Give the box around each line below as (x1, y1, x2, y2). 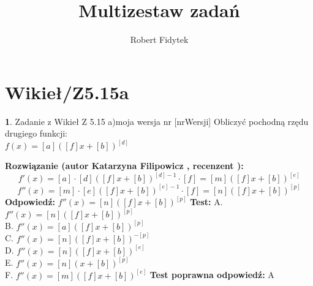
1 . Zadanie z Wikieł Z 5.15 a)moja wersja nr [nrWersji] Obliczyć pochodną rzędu (5, 115, 309, 127)
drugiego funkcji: (5, 127, 67, 140)
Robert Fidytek (130, 33, 189, 46)
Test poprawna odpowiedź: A (149, 268, 274, 281)
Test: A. (190, 195, 223, 208)
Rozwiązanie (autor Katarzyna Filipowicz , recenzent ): (5, 159, 244, 172)
